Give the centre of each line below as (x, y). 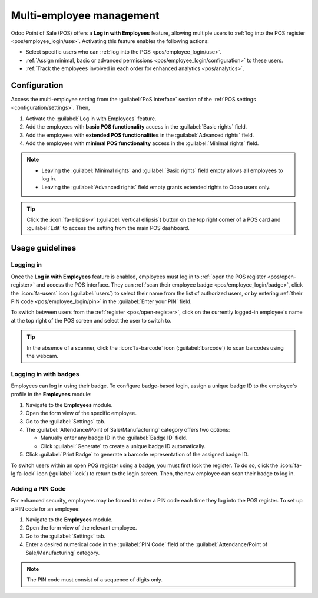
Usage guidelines (44, 248)
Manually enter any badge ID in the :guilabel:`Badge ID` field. (114, 438)
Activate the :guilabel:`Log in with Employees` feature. (91, 119)
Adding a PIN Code (38, 488)
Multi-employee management (85, 15)
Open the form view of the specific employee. (81, 413)
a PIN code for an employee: (45, 509)
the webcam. (43, 356)
